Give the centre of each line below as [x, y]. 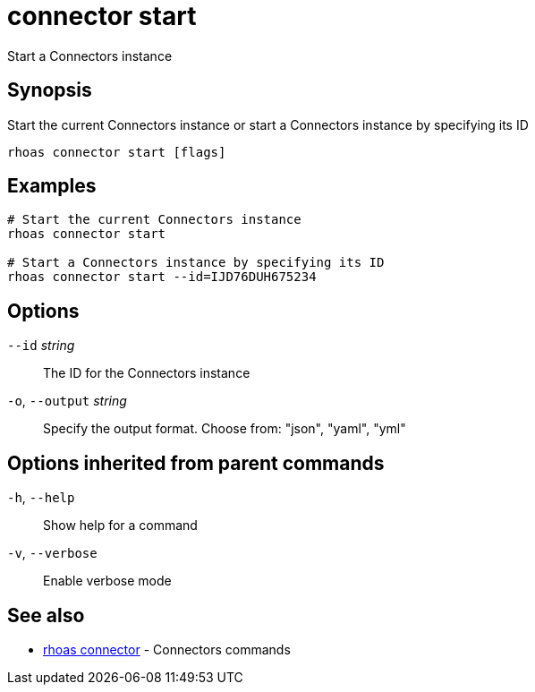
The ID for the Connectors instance [147, 373]
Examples [52, 186]
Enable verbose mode [107, 581]
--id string [41, 346]
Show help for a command [120, 525]
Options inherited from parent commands [196, 463]
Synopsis [50, 90]
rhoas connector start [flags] [117, 152]
